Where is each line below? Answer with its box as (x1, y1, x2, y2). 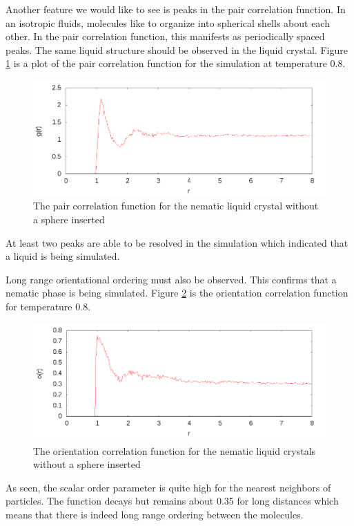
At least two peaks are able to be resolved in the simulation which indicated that (6, 235, 348, 250)
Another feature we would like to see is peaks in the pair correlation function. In (6, 2, 346, 16)
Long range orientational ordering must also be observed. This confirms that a (6, 272, 337, 286)
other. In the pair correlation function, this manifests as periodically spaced (6, 29, 325, 44)
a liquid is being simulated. (6, 249, 120, 263)
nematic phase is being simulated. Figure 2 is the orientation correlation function (6, 285, 348, 300)
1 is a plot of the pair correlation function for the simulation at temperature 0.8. (6, 56, 346, 71)
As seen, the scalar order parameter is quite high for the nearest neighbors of (6, 480, 331, 494)
